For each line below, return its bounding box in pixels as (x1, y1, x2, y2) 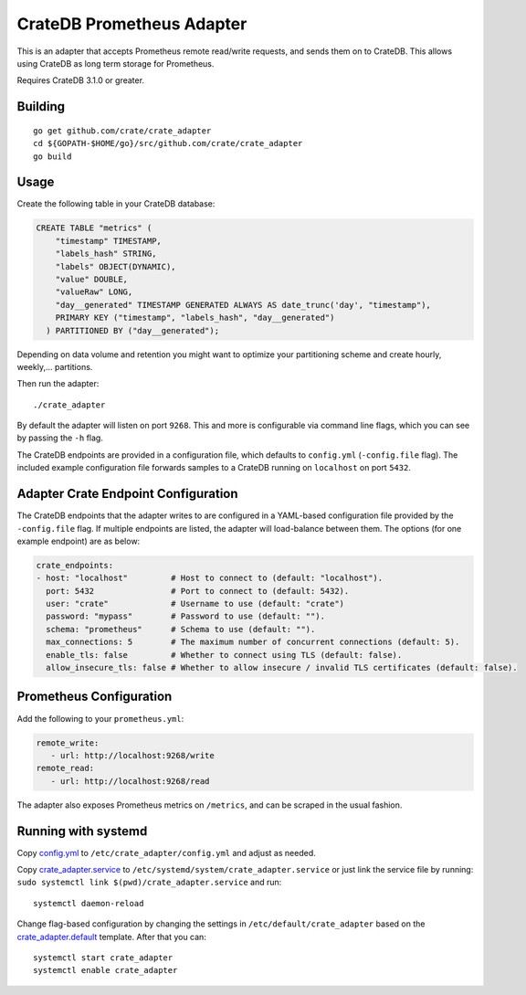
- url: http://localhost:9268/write (50, 750, 215, 760)
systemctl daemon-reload (33, 898, 144, 908)
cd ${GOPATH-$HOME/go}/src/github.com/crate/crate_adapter (33, 138, 303, 149)
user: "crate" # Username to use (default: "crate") (46, 598, 345, 609)
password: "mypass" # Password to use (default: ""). (46, 611, 326, 621)
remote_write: (36, 737, 100, 748)
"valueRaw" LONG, (55, 287, 133, 297)
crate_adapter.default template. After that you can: (16, 931, 207, 942)
